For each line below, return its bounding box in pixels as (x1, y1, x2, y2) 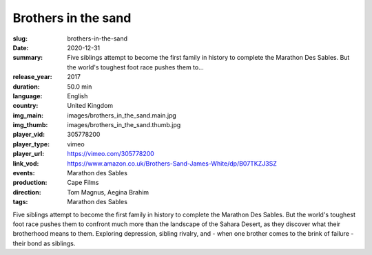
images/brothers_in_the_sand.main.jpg (67, 111, 177, 120)
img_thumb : (12, 121, 48, 129)
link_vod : (12, 159, 39, 168)
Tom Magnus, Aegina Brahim (67, 188, 149, 196)
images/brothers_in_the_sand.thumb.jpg (67, 121, 181, 129)
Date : (12, 43, 29, 52)
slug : (12, 34, 28, 43)
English (67, 91, 88, 100)
